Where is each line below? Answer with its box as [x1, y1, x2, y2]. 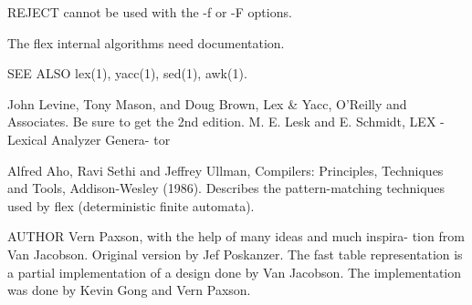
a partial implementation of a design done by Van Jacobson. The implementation [7, 262, 462, 281]
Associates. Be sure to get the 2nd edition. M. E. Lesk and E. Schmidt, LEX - [7, 112, 445, 131]
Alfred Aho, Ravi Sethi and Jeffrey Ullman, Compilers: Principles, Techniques [7, 160, 444, 179]
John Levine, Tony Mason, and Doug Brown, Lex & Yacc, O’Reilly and [7, 94, 407, 113]
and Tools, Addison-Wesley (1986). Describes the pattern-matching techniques [7, 178, 446, 198]
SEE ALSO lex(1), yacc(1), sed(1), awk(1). [7, 64, 247, 83]
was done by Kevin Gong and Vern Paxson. [7, 280, 251, 300]
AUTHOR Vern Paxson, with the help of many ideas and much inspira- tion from [7, 227, 465, 246]
